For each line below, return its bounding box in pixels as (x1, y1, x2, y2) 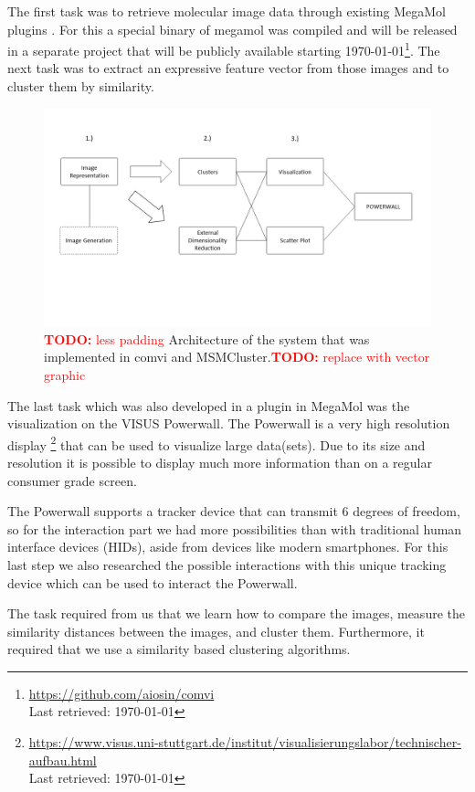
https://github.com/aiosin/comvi (28, 683, 215, 702)
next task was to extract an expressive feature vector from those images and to (7, 58, 449, 78)
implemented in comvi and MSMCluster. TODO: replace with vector (44, 347, 430, 366)
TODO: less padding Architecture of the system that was (44, 329, 370, 348)
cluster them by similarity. (7, 77, 154, 96)
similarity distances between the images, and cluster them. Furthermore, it (7, 621, 425, 640)
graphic (44, 364, 86, 384)
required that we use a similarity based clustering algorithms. (7, 639, 351, 659)
